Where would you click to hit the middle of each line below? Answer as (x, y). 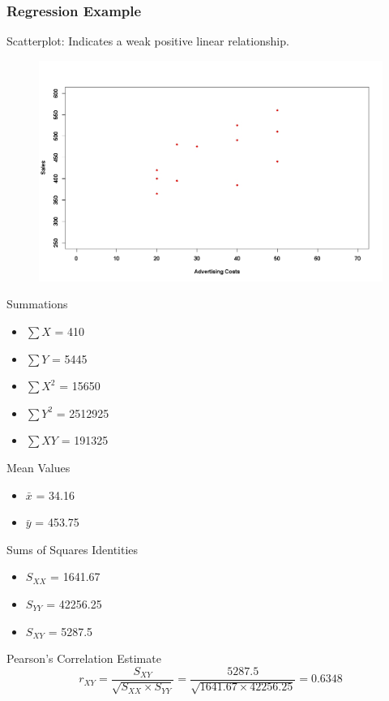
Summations (37, 304)
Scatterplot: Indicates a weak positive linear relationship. (148, 41)
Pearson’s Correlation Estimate (84, 658)
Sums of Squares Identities (73, 549)
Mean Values (38, 467)
